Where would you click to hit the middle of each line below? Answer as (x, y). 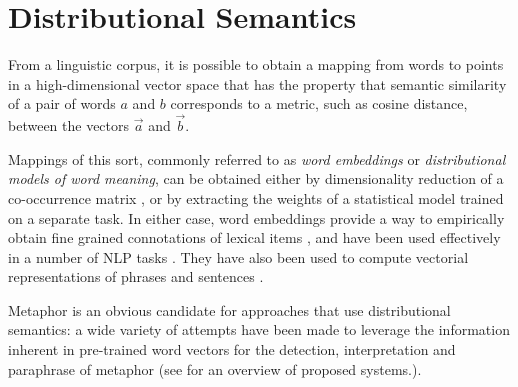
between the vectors (69, 125)
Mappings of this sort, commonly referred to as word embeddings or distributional (257, 158)
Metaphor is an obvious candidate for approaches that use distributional (229, 309)
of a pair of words (62, 103)
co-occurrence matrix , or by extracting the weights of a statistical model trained (256, 197)
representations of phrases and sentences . (136, 276)
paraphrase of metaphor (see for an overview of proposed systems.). (215, 368)
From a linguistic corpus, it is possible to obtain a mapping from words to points (256, 64)
